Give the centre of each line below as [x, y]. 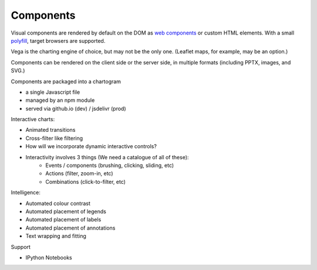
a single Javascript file [53, 92]
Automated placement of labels [63, 220]
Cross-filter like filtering [54, 138]
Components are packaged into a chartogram [66, 81]
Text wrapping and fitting [56, 236]
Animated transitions [50, 130]
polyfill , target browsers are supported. [58, 40]
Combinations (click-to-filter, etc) [86, 182]
